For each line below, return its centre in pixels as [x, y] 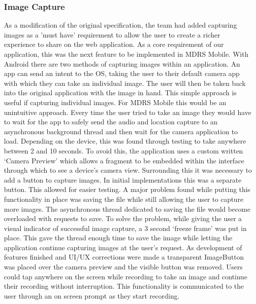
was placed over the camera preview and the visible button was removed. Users [123, 267]
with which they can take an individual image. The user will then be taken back [125, 83]
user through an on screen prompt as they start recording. [92, 295]
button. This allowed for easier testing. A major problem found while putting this [127, 189]
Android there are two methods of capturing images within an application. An [122, 63]
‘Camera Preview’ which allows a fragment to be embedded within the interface [124, 160]
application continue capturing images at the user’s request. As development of [123, 247]
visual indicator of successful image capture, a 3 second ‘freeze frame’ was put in [125, 228]
